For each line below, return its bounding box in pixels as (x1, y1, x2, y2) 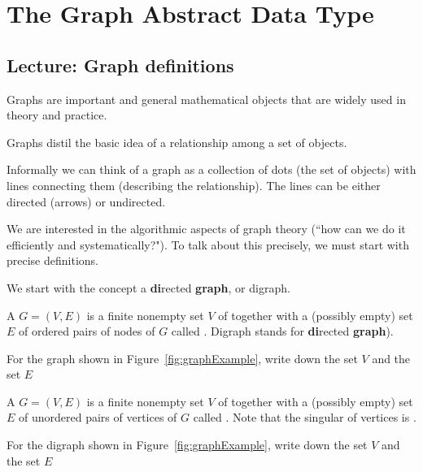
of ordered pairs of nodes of (19, 323, 155, 340)
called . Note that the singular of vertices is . (193, 409, 416, 426)
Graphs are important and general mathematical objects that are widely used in (7, 90, 406, 107)
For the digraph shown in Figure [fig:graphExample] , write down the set (7, 436, 368, 453)
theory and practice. (7, 106, 107, 123)
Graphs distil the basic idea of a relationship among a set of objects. (7, 133, 347, 150)
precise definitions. (7, 252, 98, 269)
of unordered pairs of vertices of (19, 409, 177, 426)
